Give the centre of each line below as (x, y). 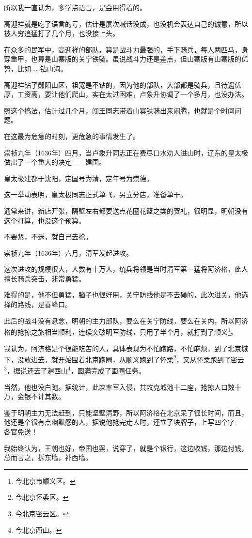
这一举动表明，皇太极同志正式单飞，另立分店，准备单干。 (95, 194)
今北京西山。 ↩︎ (39, 530)
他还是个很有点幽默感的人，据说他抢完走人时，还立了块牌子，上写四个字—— (126, 422)
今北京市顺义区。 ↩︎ (45, 481)
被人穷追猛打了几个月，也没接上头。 (62, 33)
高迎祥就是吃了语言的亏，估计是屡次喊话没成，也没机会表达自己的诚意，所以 (126, 23)
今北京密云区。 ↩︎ (42, 513)
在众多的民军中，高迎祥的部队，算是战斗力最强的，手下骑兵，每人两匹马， (123, 49)
